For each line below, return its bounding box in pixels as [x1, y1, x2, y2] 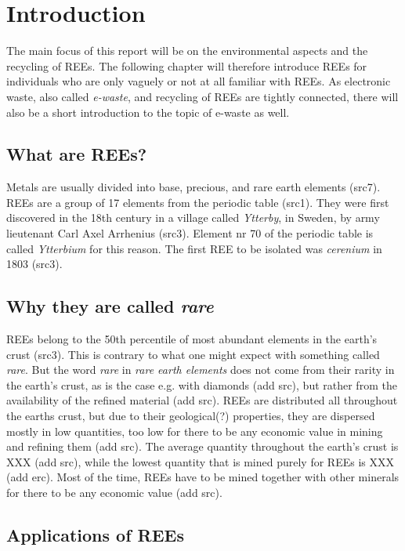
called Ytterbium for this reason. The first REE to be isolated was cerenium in [6, 240, 382, 256]
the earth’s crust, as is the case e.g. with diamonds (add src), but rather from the [6, 376, 397, 393]
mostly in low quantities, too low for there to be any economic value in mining [6, 422, 383, 439]
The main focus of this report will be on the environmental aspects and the [6, 42, 368, 59]
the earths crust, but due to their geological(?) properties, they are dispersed [6, 408, 375, 424]
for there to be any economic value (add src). [6, 484, 222, 500]
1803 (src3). [6, 256, 63, 272]
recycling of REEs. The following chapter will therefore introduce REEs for [6, 57, 367, 74]
